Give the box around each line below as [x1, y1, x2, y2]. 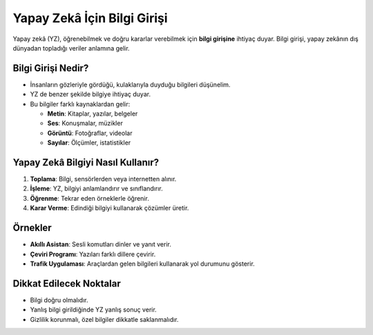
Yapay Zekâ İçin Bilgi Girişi [12, 10, 169, 26]
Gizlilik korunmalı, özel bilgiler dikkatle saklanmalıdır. [30, 315, 179, 323]
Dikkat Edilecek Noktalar [12, 278, 121, 289]
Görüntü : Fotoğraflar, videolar [47, 129, 133, 137]
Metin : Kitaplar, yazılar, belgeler [47, 109, 138, 118]
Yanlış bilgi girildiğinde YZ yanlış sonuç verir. [30, 305, 157, 314]
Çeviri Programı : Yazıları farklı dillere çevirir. [30, 250, 156, 258]
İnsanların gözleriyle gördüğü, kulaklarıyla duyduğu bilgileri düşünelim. [30, 80, 231, 89]
